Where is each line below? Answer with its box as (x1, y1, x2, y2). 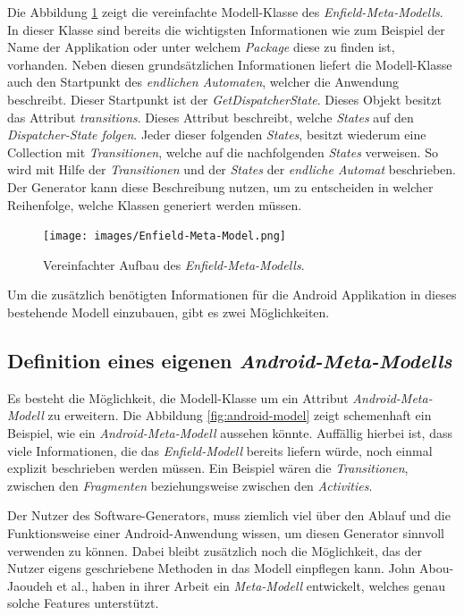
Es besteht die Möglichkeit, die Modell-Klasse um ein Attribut (7, 388, 349, 407)
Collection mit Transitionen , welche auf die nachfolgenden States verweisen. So (7, 142, 438, 161)
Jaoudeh (7, 576, 53, 594)
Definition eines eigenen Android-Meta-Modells (7, 346, 452, 374)
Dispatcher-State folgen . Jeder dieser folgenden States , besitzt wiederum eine (7, 125, 426, 144)
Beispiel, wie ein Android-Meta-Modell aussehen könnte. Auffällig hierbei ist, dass (7, 423, 452, 442)
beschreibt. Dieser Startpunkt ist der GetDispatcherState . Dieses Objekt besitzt (7, 89, 442, 108)
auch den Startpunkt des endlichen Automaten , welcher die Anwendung (7, 72, 400, 91)
